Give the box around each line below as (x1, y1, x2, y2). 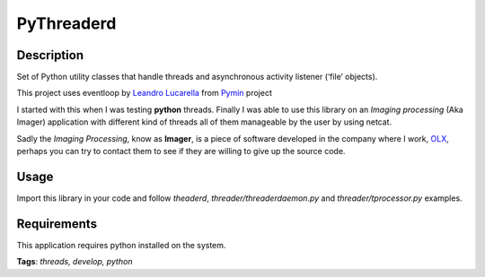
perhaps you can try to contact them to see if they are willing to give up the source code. (16, 146, 346, 157)
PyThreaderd (16, 13, 117, 33)
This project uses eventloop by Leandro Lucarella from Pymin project (16, 88, 273, 99)
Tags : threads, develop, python (16, 256, 133, 267)
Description (16, 48, 84, 63)
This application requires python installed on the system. (16, 239, 226, 250)
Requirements (16, 216, 98, 231)
